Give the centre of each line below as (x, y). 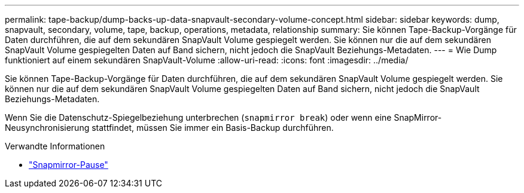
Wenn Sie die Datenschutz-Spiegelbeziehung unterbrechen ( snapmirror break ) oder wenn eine (198, 117)
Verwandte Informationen (55, 146)
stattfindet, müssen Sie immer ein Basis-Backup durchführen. (213, 128)
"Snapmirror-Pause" (68, 165)
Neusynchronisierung (47, 128)
